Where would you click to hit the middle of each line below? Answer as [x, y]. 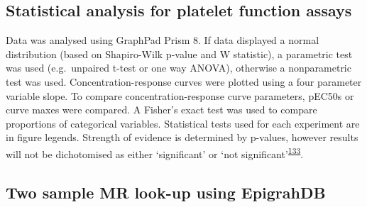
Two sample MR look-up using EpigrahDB [166, 192]
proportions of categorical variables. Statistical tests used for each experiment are [183, 123]
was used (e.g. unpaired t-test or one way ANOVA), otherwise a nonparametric [179, 68]
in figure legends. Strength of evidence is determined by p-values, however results [182, 137]
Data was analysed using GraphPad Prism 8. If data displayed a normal [163, 40]
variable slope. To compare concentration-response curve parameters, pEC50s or [180, 95]
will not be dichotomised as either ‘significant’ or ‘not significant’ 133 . [155, 152]
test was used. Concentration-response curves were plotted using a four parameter [184, 81]
